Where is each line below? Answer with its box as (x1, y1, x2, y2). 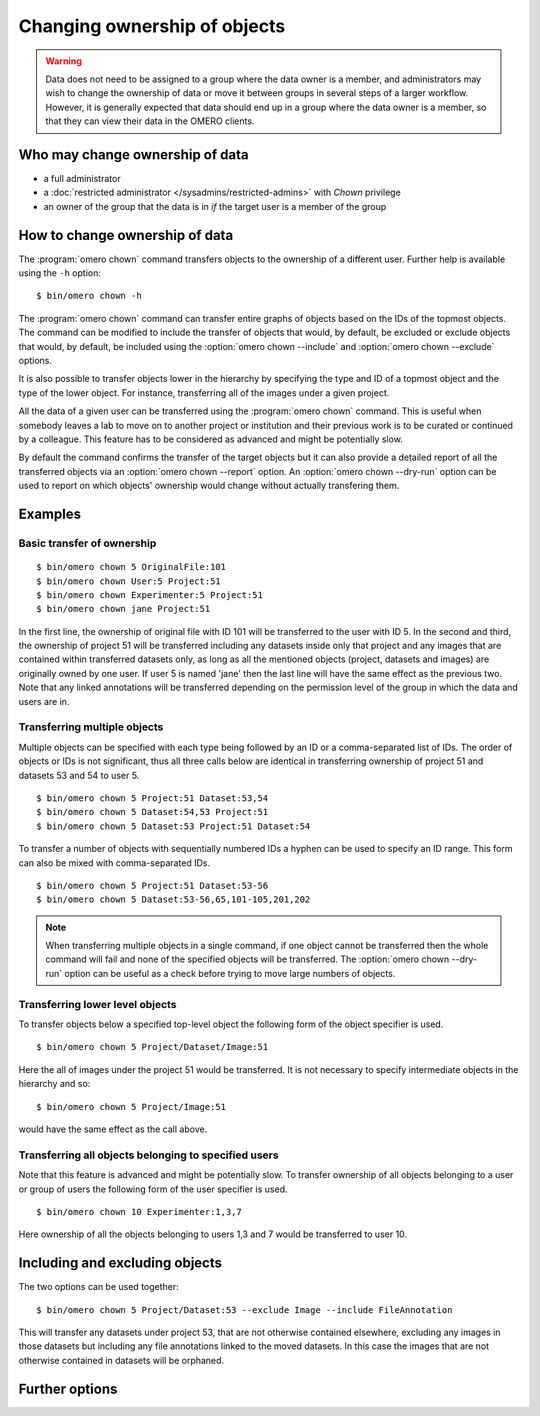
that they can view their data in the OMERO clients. (45, 115, 255, 127)
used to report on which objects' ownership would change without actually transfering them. (18, 480, 400, 492)
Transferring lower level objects (18, 997, 177, 1011)
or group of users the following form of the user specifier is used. (18, 1183, 289, 1195)
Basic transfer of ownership (18, 536, 157, 550)
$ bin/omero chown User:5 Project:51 (36, 575, 222, 587)
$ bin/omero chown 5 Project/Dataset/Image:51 (36, 1041, 269, 1053)
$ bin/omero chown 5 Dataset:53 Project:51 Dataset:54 (36, 820, 311, 832)
